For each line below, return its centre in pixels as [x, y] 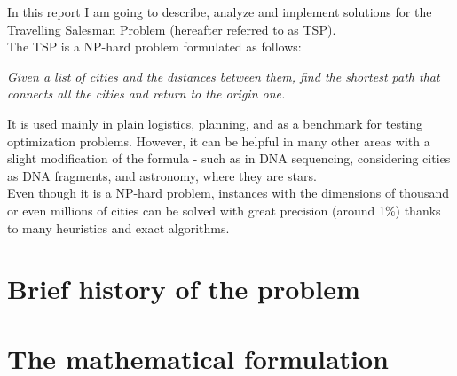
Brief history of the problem [184, 289]
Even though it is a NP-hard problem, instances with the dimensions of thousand [228, 193]
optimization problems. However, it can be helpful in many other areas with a [219, 141]
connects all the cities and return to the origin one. [146, 94]
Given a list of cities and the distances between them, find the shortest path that [224, 76]
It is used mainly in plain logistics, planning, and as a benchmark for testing [215, 123]
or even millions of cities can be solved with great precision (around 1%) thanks [224, 210]
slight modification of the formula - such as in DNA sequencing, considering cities [229, 158]
